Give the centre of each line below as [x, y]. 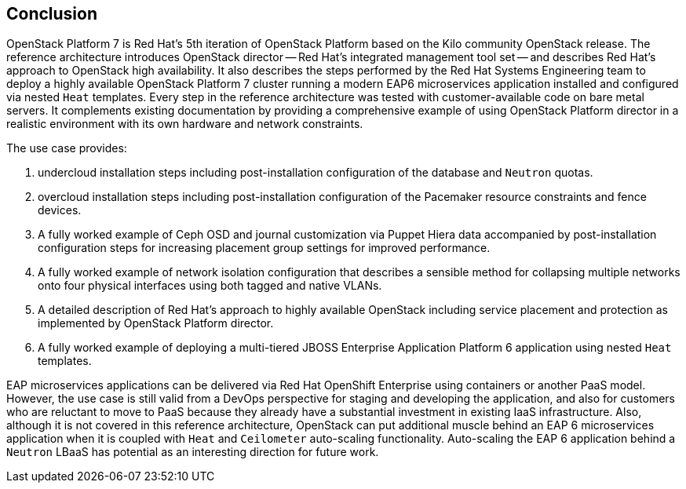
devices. [60, 210]
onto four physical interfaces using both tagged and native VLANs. [210, 286]
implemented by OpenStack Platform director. [156, 323]
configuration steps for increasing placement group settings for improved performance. [264, 248]
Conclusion [52, 14]
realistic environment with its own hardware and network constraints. [185, 124]
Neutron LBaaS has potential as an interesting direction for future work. [193, 452]
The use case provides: [67, 148]
